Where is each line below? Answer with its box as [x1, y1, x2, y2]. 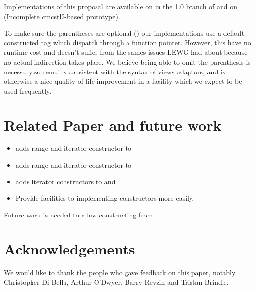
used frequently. [4, 85, 52, 96]
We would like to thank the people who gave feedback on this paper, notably [4, 267, 236, 277]
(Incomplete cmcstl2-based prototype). [4, 11, 120, 21]
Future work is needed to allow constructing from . [4, 209, 157, 219]
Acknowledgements [4, 238, 135, 258]
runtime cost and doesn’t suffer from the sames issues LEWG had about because [4, 47, 248, 57]
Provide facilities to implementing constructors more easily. [15, 193, 194, 203]
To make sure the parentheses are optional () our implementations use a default [4, 28, 245, 38]
